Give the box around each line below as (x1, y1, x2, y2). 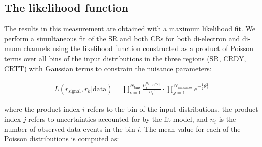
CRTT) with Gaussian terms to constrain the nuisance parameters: (4, 63, 212, 73)
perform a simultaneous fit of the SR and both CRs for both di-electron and (4, 33, 240, 43)
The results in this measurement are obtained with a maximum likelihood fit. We (4, 23, 256, 34)
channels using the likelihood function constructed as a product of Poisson (23, 43, 254, 54)
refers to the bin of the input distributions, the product (87, 104, 258, 114)
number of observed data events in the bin (4, 123, 135, 134)
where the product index (4, 104, 80, 114)
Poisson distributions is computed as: (4, 133, 119, 144)
